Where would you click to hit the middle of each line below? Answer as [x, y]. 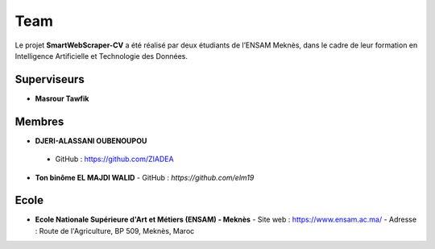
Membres [39, 121]
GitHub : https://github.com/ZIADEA [114, 159]
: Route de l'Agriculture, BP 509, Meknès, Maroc [115, 230]
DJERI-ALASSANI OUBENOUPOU [91, 140]
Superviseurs [50, 79]
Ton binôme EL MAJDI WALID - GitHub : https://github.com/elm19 [145, 177]
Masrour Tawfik [62, 98]
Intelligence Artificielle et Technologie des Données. [101, 56]
